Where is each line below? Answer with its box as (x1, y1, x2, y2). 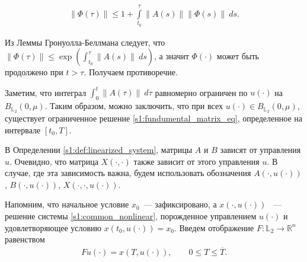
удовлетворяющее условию (5, 221, 102, 234)
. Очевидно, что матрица (9, 155, 98, 167)
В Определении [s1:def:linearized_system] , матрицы (5, 143, 193, 156)
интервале (5, 123, 41, 136)
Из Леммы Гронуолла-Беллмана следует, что (5, 36, 165, 48)
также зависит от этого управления (133, 155, 260, 167)
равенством (5, 233, 45, 245)
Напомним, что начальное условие (5, 198, 129, 210)
